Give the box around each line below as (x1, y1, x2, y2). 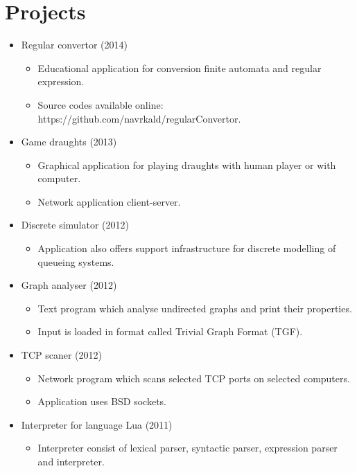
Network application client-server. (37, 194, 181, 208)
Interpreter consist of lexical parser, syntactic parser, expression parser (37, 440, 338, 455)
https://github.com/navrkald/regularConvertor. (37, 111, 241, 125)
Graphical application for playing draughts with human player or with (37, 157, 336, 172)
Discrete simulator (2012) (21, 217, 129, 232)
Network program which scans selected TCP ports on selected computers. (37, 371, 350, 385)
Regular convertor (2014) (21, 37, 128, 52)
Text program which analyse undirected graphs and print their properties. (37, 301, 352, 315)
